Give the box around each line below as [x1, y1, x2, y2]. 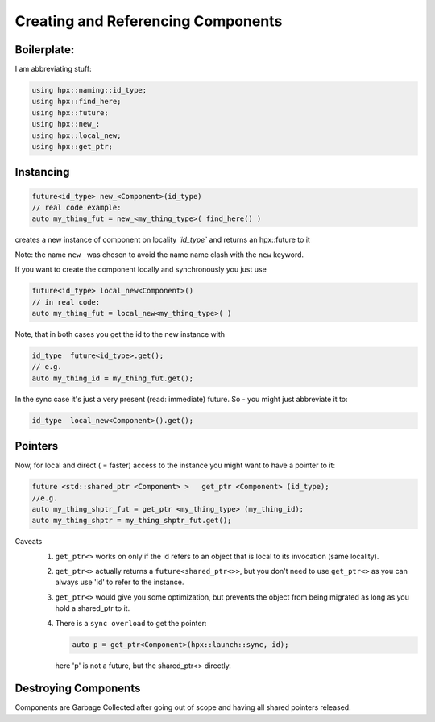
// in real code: [31, 297, 101, 306]
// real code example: [31, 202, 122, 212]
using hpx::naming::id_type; [31, 85, 147, 95]
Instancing [14, 165, 70, 179]
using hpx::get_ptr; [31, 142, 113, 151]
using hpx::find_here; [31, 97, 122, 106]
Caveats [14, 537, 43, 546]
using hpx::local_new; [31, 131, 122, 140]
